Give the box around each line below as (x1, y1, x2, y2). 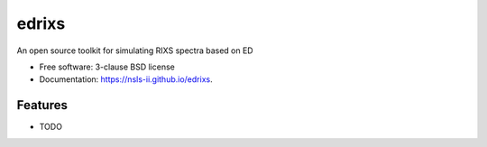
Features (16, 97, 68, 113)
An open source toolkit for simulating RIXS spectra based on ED (16, 45, 253, 56)
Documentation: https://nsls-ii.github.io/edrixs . (39, 74, 213, 85)
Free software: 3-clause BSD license (39, 61, 175, 72)
